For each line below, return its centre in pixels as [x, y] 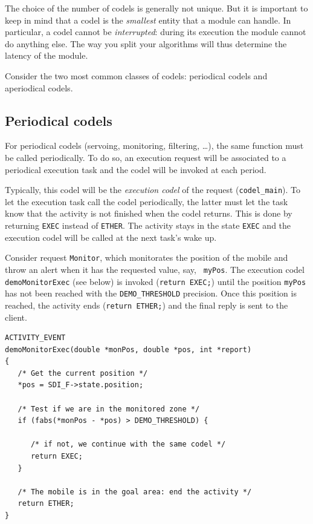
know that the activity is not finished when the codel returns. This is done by [149, 213]
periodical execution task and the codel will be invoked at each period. [136, 169]
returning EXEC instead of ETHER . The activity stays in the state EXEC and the [148, 225]
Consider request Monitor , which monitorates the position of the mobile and [147, 257]
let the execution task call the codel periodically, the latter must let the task [147, 201]
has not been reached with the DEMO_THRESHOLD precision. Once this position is [151, 293]
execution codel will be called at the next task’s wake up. [111, 237]
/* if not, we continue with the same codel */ [128, 444]
